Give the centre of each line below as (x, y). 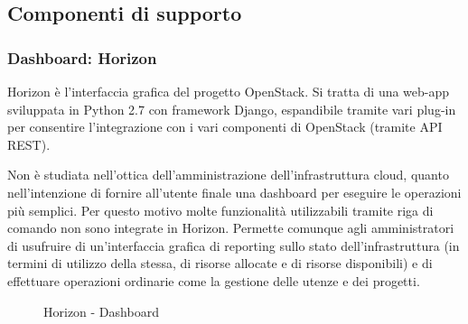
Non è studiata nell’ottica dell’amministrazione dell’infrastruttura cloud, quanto (228, 175)
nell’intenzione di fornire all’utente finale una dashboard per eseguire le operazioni (234, 192)
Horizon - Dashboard (101, 311)
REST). (29, 144)
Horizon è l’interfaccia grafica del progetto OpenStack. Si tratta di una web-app (229, 91)
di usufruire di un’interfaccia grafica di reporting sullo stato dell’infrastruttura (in (234, 245)
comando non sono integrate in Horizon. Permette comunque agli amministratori (231, 228)
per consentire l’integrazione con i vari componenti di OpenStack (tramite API (225, 127)
